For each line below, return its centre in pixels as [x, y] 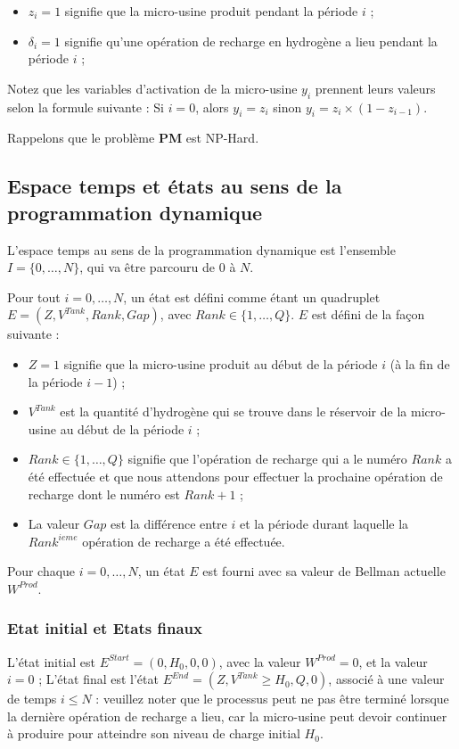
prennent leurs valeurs [375, 88]
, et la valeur [393, 661]
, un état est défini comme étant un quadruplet [252, 296]
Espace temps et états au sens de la [175, 186]
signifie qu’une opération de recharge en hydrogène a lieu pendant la [251, 41]
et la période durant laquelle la [324, 524]
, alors [212, 107]
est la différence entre [168, 524]
